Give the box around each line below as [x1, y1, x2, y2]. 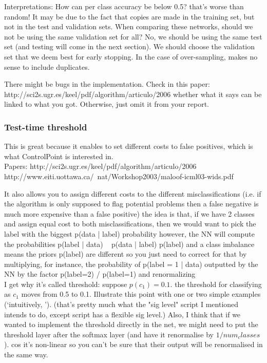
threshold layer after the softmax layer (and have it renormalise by [4, 329, 214, 339]
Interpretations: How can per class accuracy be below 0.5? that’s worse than [4, 1, 244, 11]
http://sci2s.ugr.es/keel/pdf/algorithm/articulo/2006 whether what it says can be [4, 88, 262, 99]
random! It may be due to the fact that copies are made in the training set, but [4, 11, 255, 22]
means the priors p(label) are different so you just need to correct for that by [4, 249, 247, 259]
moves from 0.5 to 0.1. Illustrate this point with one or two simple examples [21, 289, 261, 299]
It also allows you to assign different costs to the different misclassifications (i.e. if [4, 188, 261, 199]
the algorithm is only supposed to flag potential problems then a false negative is [4, 198, 259, 209]
